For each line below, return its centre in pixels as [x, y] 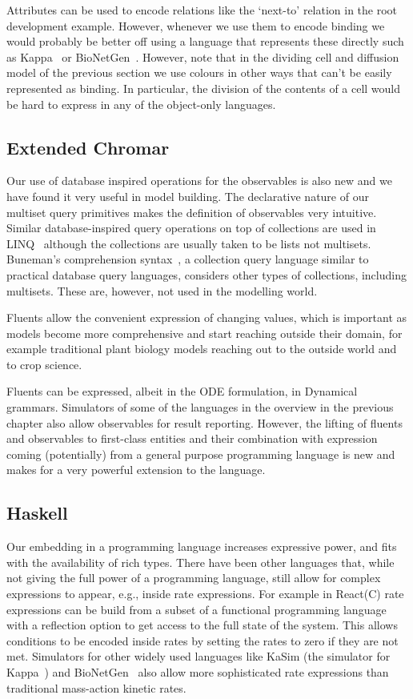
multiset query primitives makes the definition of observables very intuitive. [192, 212]
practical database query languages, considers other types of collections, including [206, 274]
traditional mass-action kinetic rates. [96, 687]
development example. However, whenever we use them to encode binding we [196, 25]
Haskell [37, 513]
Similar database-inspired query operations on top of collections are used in [191, 228]
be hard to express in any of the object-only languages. [141, 104]
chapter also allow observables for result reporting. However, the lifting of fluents [204, 422]
